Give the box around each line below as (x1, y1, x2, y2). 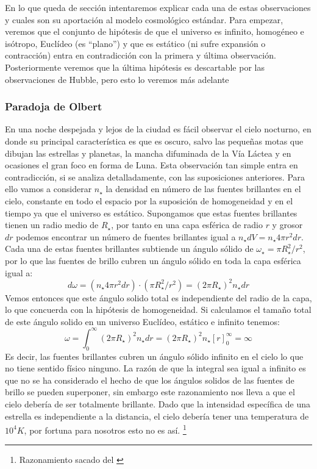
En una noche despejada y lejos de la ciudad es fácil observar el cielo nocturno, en (5, 123, 312, 135)
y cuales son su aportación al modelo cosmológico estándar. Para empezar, (5, 13, 283, 26)
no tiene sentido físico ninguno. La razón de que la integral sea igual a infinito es (5, 362, 306, 374)
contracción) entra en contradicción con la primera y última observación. (5, 49, 276, 62)
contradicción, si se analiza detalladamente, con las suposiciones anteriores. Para (5, 170, 305, 183)
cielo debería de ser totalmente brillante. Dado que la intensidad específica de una (5, 398, 311, 410)
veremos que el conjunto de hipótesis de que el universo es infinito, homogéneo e (5, 25, 304, 38)
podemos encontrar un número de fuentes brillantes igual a (16, 230, 236, 243)
